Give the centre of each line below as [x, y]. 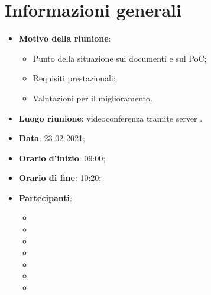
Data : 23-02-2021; [52, 138]
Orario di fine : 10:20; [60, 178]
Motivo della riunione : [65, 38]
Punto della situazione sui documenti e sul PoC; [120, 58]
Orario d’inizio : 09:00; [62, 158]
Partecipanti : [45, 197]
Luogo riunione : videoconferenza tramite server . [111, 118]
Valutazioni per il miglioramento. [92, 98]
